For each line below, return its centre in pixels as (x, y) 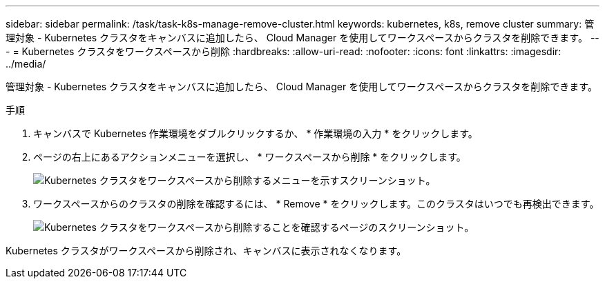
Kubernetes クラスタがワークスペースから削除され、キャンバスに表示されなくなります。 (206, 251)
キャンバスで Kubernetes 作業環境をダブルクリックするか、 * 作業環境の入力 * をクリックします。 (256, 133)
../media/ (26, 64)
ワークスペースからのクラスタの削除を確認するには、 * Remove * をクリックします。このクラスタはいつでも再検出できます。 (316, 204)
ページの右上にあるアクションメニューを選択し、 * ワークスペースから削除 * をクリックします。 (250, 157)
